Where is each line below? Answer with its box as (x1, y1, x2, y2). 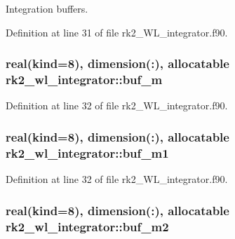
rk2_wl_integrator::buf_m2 (6, 217, 169, 235)
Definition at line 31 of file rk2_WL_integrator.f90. (6, 25, 228, 39)
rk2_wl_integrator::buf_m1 (6, 144, 169, 161)
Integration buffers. (6, 1, 88, 15)
